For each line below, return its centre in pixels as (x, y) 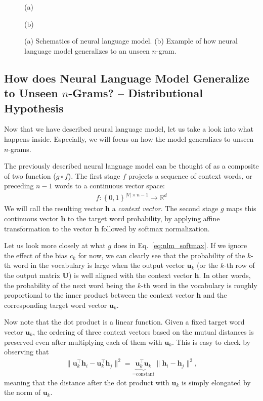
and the (215, 295)
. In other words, (225, 275)
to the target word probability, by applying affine (144, 218)
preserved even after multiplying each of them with (83, 342)
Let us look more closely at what (55, 245)
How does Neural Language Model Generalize (127, 78)
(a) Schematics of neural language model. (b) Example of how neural (131, 41)
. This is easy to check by (211, 342)
